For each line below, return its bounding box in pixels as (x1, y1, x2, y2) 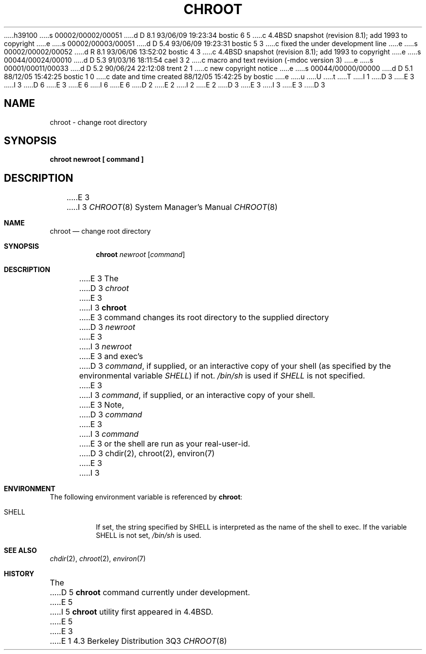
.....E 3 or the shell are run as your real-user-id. (79, 439, 250, 449)
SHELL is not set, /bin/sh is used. (96, 531, 201, 540)
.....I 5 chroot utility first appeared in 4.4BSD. (50, 607, 213, 617)
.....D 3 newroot (79, 322, 135, 332)
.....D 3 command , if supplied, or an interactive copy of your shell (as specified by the (79, 361, 391, 371)
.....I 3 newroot (79, 342, 132, 352)
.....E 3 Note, (79, 400, 124, 410)
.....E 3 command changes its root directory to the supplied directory (79, 312, 329, 323)
